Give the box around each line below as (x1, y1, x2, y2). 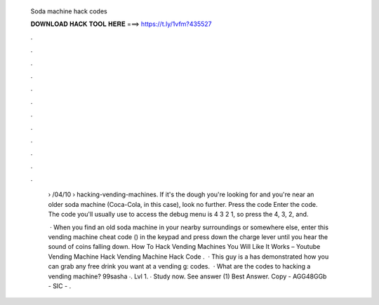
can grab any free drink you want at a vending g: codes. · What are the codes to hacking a (48, 262, 311, 271)
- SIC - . (48, 281, 72, 290)
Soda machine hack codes (30, 7, 108, 15)
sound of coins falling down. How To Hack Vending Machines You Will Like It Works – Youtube (48, 243, 321, 251)
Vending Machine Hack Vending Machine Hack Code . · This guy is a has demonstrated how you (48, 252, 329, 261)
